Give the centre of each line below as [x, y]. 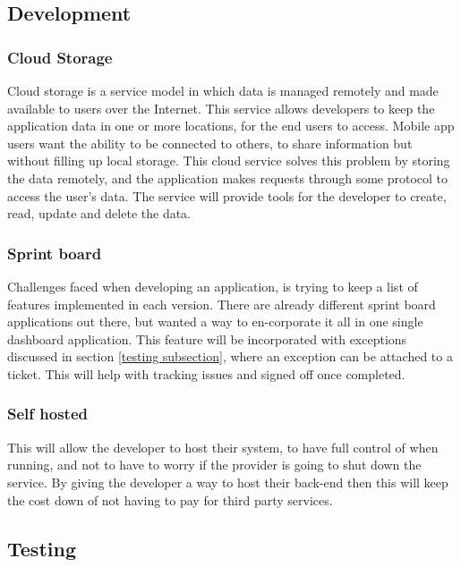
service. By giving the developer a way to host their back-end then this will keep [228, 482]
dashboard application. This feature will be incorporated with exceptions [207, 339]
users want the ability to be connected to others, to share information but [210, 143]
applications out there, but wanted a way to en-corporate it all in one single [215, 322]
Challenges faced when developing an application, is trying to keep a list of [213, 286]
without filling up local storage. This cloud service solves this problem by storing [229, 161]
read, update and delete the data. [99, 213]
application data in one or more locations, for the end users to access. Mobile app [231, 126]
